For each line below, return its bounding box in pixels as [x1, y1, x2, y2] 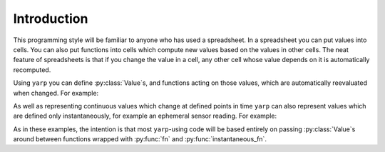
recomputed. [13, 65, 51, 74]
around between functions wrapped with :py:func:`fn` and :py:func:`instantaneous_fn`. [13, 135, 267, 143]
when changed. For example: [13, 88, 99, 97]
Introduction [13, 11, 88, 26]
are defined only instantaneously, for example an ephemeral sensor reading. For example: [13, 111, 277, 121]
